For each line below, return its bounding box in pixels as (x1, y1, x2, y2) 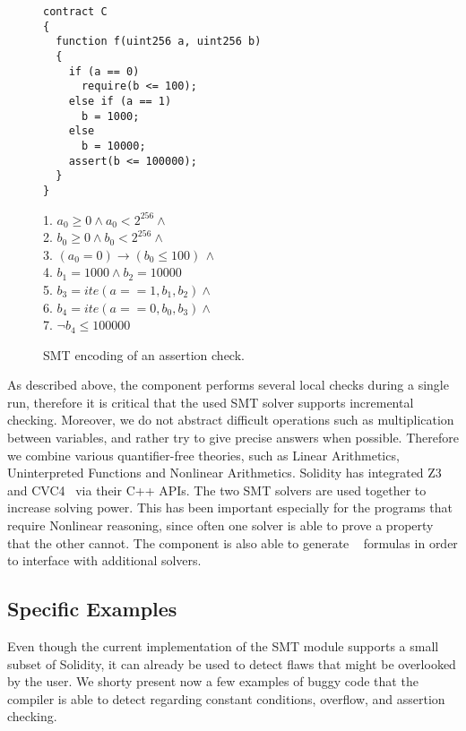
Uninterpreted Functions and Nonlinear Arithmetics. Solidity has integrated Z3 (7, 463, 442, 482)
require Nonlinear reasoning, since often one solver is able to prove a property (7, 516, 434, 535)
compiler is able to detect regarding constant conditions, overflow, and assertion (7, 689, 445, 708)
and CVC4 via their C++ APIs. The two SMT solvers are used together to (7, 480, 427, 499)
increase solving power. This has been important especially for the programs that (7, 498, 453, 517)
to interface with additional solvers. (7, 551, 202, 570)
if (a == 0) (68, 64, 140, 78)
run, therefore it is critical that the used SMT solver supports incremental (7, 392, 414, 411)
